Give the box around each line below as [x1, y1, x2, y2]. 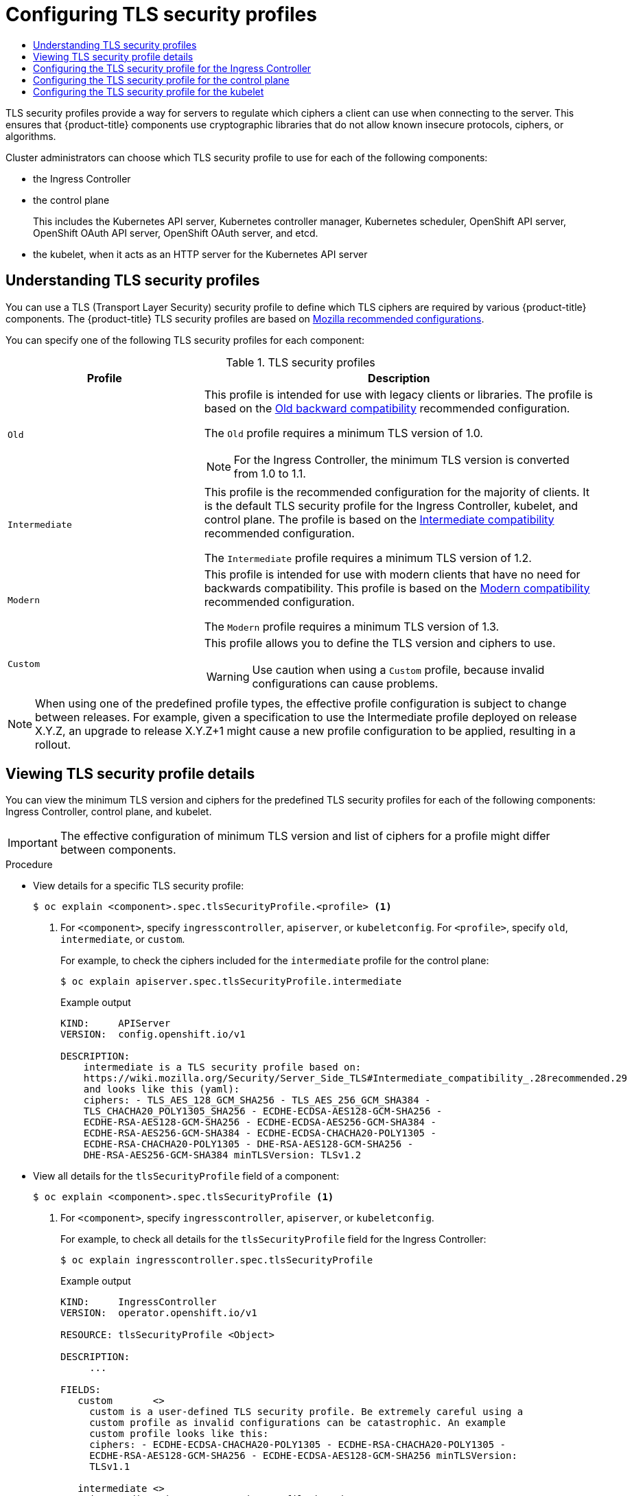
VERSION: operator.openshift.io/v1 [60, 1307, 257, 1319]
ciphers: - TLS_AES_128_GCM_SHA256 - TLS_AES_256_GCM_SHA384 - [83, 1095, 431, 1106]
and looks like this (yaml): [83, 1084, 240, 1095]
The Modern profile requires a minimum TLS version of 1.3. [204, 619, 500, 633]
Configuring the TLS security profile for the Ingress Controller [33, 62, 312, 74]
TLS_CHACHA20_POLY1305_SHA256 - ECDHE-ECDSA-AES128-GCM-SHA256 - [83, 1106, 443, 1117]
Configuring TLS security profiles [5, 3, 317, 26]
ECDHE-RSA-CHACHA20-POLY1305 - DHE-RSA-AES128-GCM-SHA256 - [83, 1138, 414, 1150]
